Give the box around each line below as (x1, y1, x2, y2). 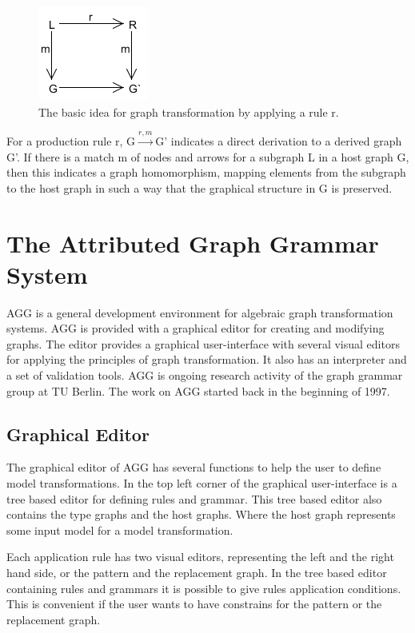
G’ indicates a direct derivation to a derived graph (155, 132, 402, 149)
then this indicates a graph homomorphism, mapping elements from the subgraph (6, 164, 406, 181)
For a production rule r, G (6, 132, 136, 149)
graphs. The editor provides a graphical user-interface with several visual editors (6, 335, 400, 352)
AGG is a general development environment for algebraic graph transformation (6, 304, 393, 320)
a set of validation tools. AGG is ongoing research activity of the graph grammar (6, 367, 403, 384)
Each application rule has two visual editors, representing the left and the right (6, 548, 394, 565)
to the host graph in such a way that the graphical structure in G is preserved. (6, 179, 393, 196)
